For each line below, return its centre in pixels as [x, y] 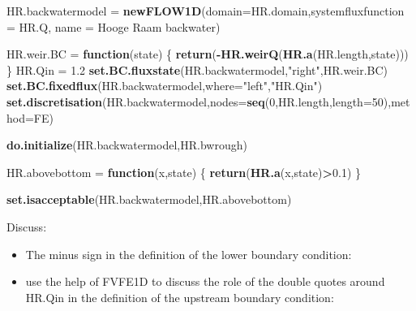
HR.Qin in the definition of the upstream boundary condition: [180, 297]
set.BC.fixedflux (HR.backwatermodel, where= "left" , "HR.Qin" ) [165, 86]
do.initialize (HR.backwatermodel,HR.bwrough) [127, 145]
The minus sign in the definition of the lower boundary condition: [189, 254]
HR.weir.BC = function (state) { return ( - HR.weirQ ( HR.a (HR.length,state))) [208, 54]
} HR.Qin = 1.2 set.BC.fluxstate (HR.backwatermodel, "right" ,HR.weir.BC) [197, 69]
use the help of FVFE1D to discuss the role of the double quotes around [205, 281]
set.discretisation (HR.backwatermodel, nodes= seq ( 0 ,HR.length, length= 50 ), [199, 101]
